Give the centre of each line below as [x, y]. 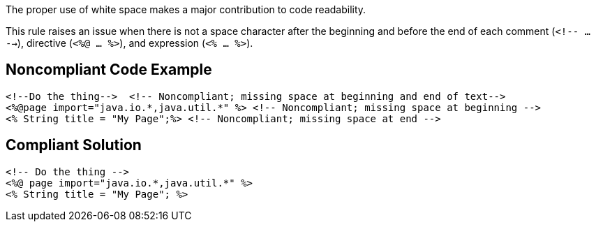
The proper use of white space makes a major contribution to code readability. [186, 9]
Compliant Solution [74, 145]
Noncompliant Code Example [109, 70]
